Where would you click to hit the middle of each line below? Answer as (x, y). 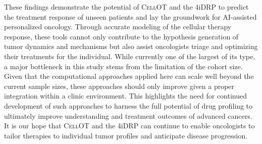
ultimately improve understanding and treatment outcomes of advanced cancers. (128, 115)
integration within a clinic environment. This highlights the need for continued (125, 96)
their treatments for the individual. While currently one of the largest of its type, (130, 56)
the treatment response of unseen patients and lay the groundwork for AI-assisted (130, 16)
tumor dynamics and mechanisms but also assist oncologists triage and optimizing (131, 46)
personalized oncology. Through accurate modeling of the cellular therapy (118, 27)
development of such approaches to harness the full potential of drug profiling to (128, 105)
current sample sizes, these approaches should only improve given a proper (119, 86)
